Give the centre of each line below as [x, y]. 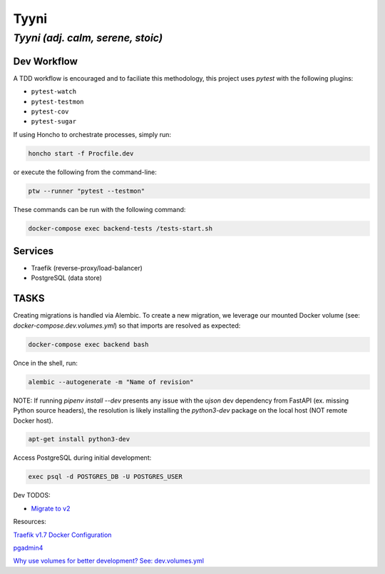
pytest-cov [50, 111]
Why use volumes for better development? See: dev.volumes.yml [109, 561]
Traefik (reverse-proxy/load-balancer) [87, 268]
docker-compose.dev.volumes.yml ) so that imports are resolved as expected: [127, 326]
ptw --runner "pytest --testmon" [87, 191]
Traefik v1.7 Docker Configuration [62, 535]
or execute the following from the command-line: [85, 172]
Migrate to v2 [51, 508]
